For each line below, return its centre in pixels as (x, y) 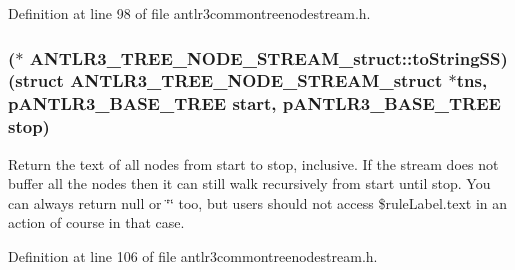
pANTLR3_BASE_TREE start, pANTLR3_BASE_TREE (254, 103)
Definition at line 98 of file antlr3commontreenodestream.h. (189, 13)
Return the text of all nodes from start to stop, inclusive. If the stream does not (253, 163)
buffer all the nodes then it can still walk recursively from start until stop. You (249, 183)
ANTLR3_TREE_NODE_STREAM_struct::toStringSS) (268, 57)
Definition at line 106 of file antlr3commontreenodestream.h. (193, 255)
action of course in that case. (96, 222)
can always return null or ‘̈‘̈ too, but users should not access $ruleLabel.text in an (258, 202)
